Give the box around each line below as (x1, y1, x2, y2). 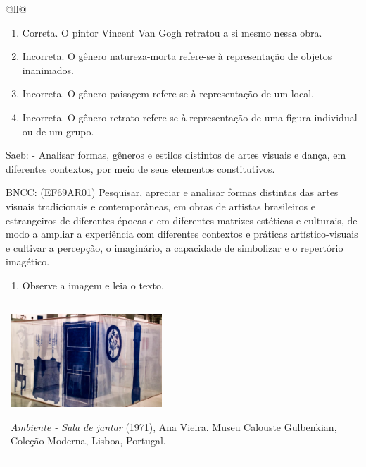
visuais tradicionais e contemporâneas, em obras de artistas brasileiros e (6, 198, 315, 213)
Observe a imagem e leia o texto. (22, 277, 164, 292)
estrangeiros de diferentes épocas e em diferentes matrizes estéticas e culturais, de (6, 212, 358, 227)
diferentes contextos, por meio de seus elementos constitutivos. (6, 161, 275, 176)
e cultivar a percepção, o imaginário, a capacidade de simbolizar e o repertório (6, 240, 343, 255)
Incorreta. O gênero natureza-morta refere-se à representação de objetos (22, 49, 332, 63)
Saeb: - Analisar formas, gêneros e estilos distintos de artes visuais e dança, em (6, 147, 346, 162)
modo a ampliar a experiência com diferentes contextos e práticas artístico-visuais (6, 226, 358, 241)
